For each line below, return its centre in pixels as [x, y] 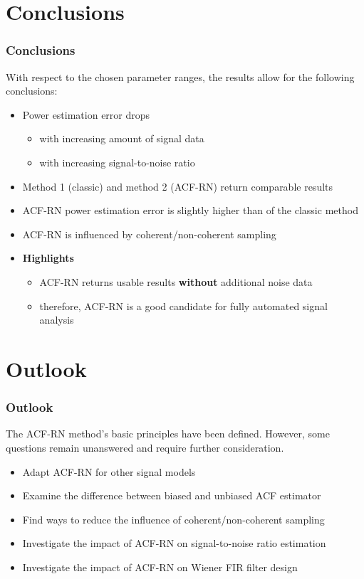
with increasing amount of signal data [122, 138]
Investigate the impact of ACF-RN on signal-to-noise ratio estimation [174, 543]
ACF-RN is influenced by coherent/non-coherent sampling [149, 234]
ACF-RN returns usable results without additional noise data [176, 281]
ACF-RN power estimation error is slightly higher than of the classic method [190, 210]
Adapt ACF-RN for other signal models [109, 471]
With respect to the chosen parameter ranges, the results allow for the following [180, 76]
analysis [57, 320]
